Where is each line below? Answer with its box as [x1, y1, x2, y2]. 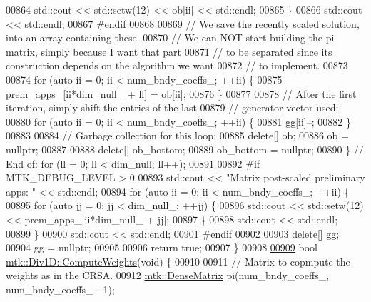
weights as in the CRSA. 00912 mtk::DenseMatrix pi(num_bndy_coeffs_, [6, 268, 330, 283]
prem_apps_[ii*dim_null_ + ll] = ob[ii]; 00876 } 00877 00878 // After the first [6, 86, 357, 101]
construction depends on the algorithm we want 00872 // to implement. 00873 [6, 58, 348, 73]
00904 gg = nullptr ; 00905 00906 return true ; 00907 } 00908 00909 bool [6, 240, 317, 255]
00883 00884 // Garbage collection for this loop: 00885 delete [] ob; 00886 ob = [6, 128, 349, 143]
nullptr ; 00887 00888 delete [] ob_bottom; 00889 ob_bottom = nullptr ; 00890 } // [6, 141, 364, 156]
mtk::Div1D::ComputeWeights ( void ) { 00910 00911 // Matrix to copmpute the [6, 253, 350, 268]
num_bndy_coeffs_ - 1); [6, 281, 115, 296]
